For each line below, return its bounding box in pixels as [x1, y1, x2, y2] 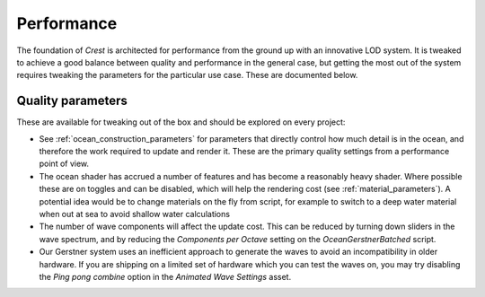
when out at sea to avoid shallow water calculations [39, 208, 231, 219]
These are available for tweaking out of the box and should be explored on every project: [16, 117, 346, 127]
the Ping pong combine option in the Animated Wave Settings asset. [39, 271, 292, 282]
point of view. [39, 158, 90, 170]
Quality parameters [16, 93, 128, 109]
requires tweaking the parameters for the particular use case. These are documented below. [16, 70, 358, 81]
